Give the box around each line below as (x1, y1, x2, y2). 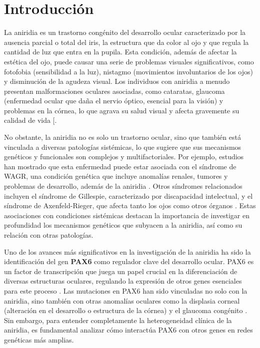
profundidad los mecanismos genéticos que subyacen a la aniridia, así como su (4, 220, 242, 230)
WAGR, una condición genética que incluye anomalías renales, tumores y (4, 171, 228, 181)
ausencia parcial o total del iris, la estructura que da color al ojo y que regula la (4, 36, 249, 47)
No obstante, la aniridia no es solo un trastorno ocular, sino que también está (4, 132, 241, 142)
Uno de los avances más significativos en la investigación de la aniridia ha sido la (4, 246, 251, 257)
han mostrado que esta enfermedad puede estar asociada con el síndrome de (4, 161, 236, 171)
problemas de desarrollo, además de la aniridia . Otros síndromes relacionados (4, 181, 242, 191)
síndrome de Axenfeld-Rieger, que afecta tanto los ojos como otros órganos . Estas (4, 200, 256, 211)
